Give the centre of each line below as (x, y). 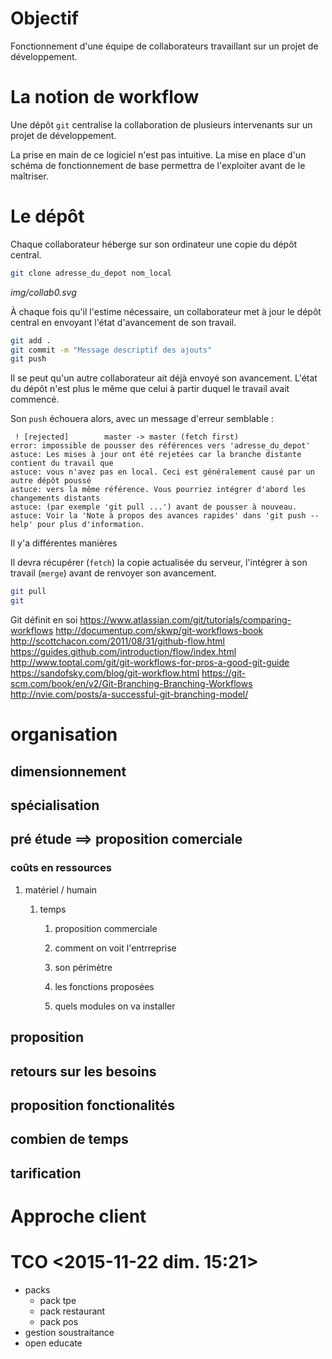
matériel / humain (61, 889)
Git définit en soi (44, 620)
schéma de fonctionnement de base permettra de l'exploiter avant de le (158, 165)
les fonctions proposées (104, 986)
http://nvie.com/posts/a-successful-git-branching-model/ (129, 694)
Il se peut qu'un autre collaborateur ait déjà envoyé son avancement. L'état (164, 378)
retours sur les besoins (83, 1071)
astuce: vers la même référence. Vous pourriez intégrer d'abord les (158, 490)
